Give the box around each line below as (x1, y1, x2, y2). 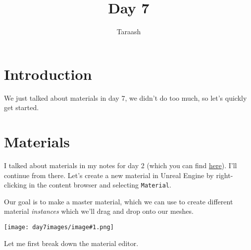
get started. (4, 102, 39, 113)
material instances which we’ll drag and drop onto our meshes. (4, 206, 194, 216)
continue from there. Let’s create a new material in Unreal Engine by (4, 170, 214, 180)
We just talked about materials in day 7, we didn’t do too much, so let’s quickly (4, 92, 247, 103)
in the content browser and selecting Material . (29, 180, 171, 190)
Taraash (116, 26, 141, 37)
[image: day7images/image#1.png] (4, 224, 114, 231)
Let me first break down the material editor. (4, 238, 139, 248)
